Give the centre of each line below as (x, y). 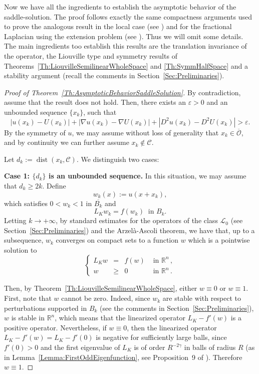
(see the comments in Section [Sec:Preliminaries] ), (177, 308)
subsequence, (24, 240)
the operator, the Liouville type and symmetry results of (91, 55)
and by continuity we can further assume (67, 142)
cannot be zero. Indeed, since (106, 298)
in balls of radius (210, 347)
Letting (15, 220)
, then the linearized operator (172, 327)
